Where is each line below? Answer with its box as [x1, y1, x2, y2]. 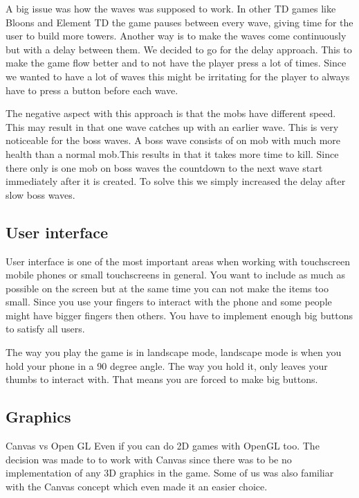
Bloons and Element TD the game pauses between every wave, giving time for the [6, 15, 353, 29]
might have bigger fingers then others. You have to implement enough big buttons [6, 308, 353, 322]
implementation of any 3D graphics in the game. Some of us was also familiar [6, 465, 334, 480]
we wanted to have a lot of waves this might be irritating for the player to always [6, 69, 350, 83]
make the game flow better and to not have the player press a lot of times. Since [6, 55, 347, 70]
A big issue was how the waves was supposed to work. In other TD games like [6, 1, 336, 15]
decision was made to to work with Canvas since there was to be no [6, 452, 292, 466]
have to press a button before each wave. [6, 82, 178, 97]
